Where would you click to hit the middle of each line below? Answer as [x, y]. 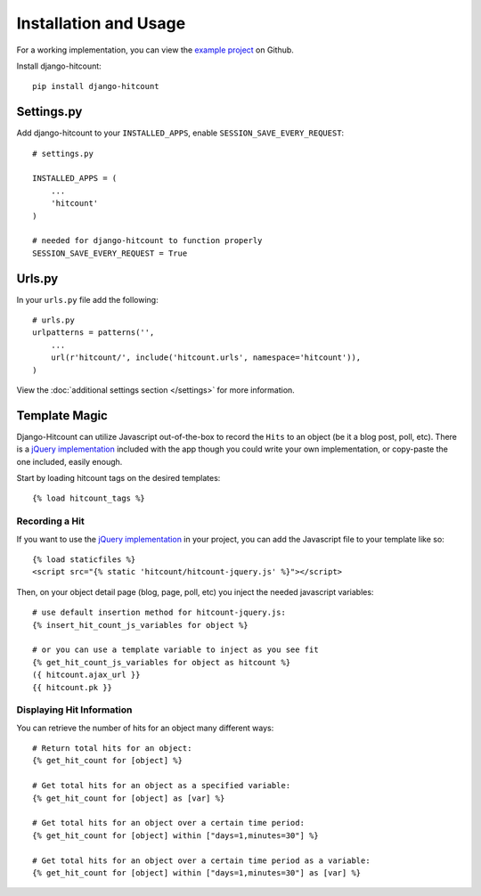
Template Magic [62, 415]
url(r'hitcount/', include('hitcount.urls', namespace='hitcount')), [206, 358]
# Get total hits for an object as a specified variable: [162, 786]
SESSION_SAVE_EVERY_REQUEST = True [110, 253]
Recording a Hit [50, 521]
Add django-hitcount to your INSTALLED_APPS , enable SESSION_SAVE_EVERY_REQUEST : [180, 133]
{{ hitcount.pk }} [73, 687]
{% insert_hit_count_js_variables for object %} [140, 625]
